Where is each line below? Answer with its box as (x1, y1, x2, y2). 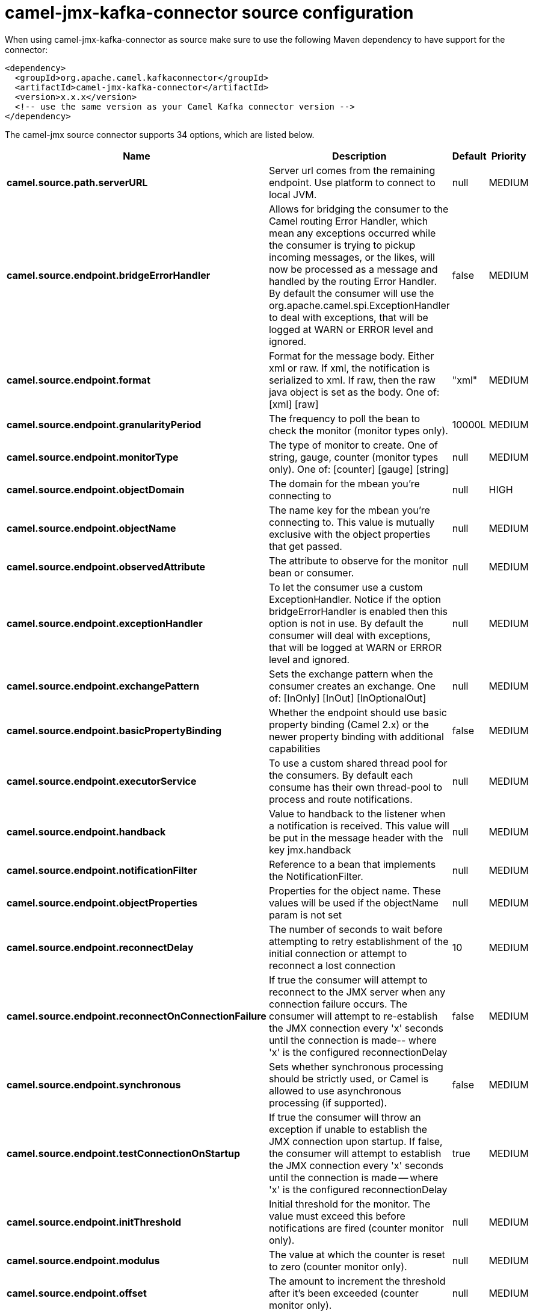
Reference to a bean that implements (268, 858, 436, 870)
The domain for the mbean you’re (268, 477, 420, 490)
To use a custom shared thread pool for (268, 756, 448, 769)
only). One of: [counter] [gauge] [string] (268, 463, 449, 475)
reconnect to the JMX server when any (268, 985, 446, 998)
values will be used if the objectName (268, 896, 439, 909)
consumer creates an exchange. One (268, 679, 436, 692)
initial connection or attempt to (268, 947, 407, 959)
